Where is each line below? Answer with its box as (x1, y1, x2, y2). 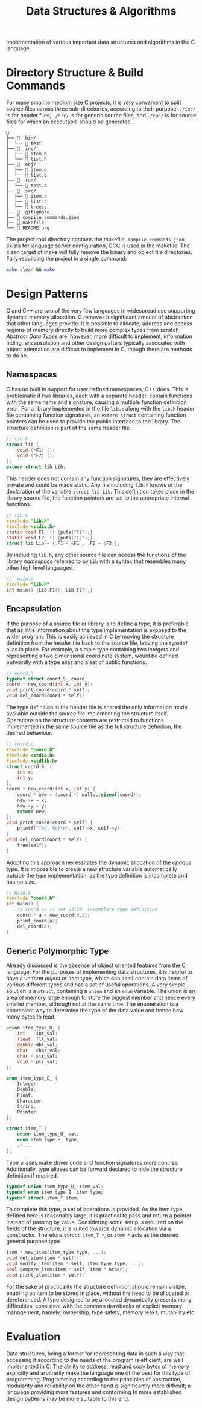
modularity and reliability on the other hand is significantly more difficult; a (6, 1382, 191, 1389)
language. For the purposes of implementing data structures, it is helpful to (6, 968, 192, 976)
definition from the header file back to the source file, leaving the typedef (6, 639, 188, 647)
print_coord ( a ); (17, 917, 58, 924)
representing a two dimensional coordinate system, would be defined (6, 652, 178, 659)
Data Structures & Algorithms (26, 4, 177, 18)
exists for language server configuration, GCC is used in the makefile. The (6, 242, 190, 249)
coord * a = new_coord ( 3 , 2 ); (17, 912, 90, 919)
